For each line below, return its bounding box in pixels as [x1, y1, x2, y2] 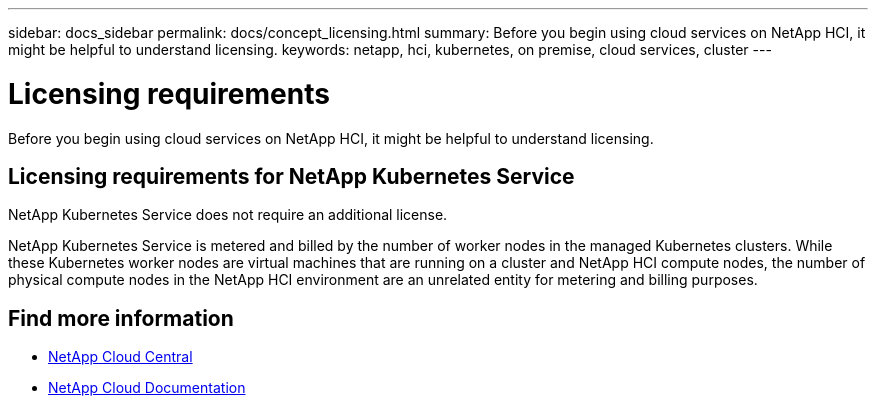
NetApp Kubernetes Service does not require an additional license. [8, 206, 448, 224]
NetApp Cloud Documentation [48, 379, 246, 397]
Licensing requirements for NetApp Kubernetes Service [8, 163, 575, 189]
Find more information [8, 305, 234, 331]
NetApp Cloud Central [48, 348, 193, 366]
